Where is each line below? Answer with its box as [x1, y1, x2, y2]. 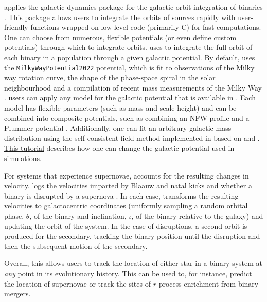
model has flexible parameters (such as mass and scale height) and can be [4, 102, 237, 113]
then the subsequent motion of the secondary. [4, 240, 148, 251]
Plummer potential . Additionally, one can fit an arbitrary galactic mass [4, 122, 232, 133]
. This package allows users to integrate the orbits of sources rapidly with [4, 11, 236, 22]
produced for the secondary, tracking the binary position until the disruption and [4, 230, 260, 241]
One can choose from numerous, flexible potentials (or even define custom [4, 31, 237, 42]
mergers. [4, 288, 31, 299]
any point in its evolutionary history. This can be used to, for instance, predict [4, 268, 252, 278]
